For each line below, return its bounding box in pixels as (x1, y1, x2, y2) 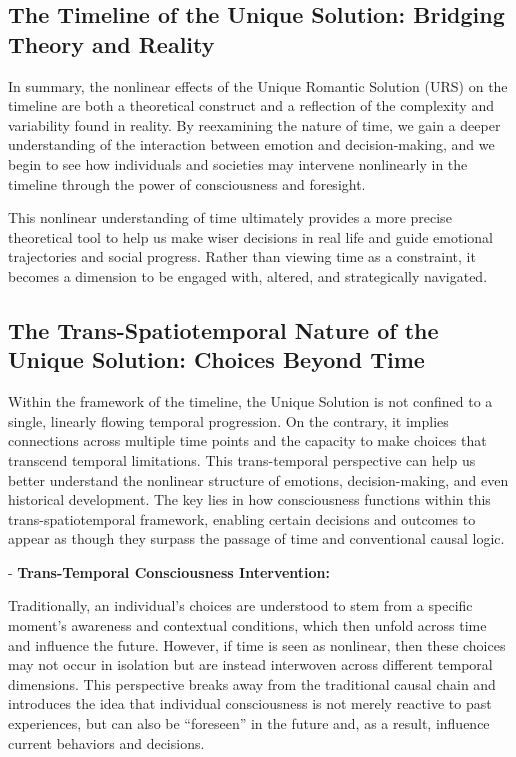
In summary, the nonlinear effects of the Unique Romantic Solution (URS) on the (8, 75, 508, 96)
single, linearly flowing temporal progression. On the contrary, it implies (8, 410, 449, 431)
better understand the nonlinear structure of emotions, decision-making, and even (8, 469, 509, 490)
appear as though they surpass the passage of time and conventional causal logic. (8, 528, 505, 549)
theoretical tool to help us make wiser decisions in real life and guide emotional (8, 226, 493, 247)
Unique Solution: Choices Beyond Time (8, 344, 425, 375)
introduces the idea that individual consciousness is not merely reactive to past (8, 693, 492, 714)
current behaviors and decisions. (8, 732, 205, 753)
